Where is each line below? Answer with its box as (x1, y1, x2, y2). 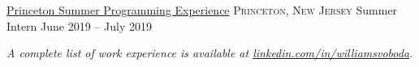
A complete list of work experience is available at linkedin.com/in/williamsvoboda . (6, 44, 413, 61)
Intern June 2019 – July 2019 (6, 17, 152, 34)
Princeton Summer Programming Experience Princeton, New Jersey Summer (6, 2, 398, 18)
